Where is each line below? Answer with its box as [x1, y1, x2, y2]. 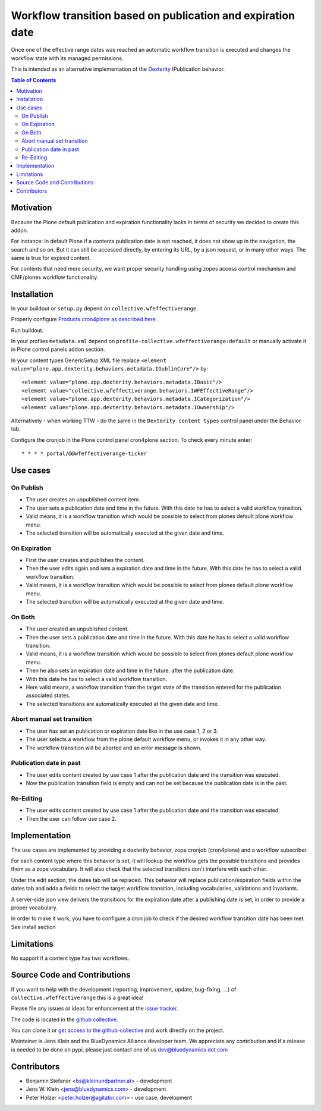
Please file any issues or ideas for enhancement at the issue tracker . [11, 1005, 178, 1012]
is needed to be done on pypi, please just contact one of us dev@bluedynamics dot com [11, 1046, 228, 1053]
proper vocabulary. [11, 904, 58, 911]
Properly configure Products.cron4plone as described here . [11, 316, 158, 323]
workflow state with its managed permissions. [11, 54, 124, 62]
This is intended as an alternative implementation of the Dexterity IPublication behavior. [11, 65, 225, 73]
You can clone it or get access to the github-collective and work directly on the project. [11, 1027, 225, 1034]
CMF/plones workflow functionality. [11, 274, 99, 281]
